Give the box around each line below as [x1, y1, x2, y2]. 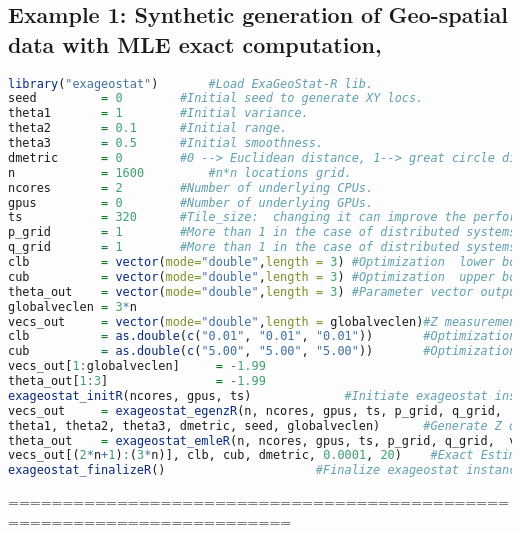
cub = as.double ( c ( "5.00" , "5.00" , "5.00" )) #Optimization [8, 344, 517, 359]
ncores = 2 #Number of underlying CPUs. [8, 180, 374, 195]
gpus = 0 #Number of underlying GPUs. [8, 195, 374, 210]
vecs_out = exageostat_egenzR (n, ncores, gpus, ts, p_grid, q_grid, [8, 403, 502, 418]
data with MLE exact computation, [8, 28, 382, 59]
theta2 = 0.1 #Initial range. [8, 121, 288, 136]
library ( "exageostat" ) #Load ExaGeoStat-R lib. [8, 76, 374, 91]
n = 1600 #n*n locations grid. [8, 165, 352, 180]
